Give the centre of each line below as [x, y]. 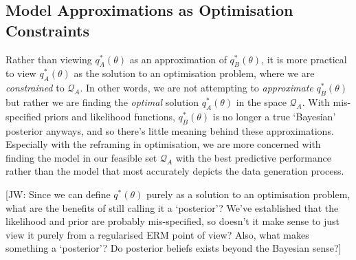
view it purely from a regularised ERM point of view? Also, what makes [157, 234]
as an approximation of [178, 59]
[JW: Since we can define [58, 194]
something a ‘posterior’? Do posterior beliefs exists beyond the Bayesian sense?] [174, 248]
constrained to [35, 88]
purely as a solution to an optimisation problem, [248, 194]
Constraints [47, 30]
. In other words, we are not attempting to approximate [197, 88]
